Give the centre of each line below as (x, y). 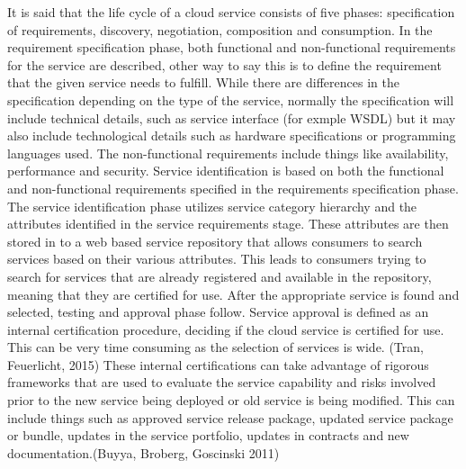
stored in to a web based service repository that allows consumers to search (215, 241)
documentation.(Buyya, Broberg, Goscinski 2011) (143, 452)
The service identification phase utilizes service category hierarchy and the (212, 206)
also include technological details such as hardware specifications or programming (232, 135)
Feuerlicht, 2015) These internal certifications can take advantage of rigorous (218, 364)
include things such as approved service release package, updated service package (230, 417)
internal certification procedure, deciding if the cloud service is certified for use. (226, 329)
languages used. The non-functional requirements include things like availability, (228, 153)
